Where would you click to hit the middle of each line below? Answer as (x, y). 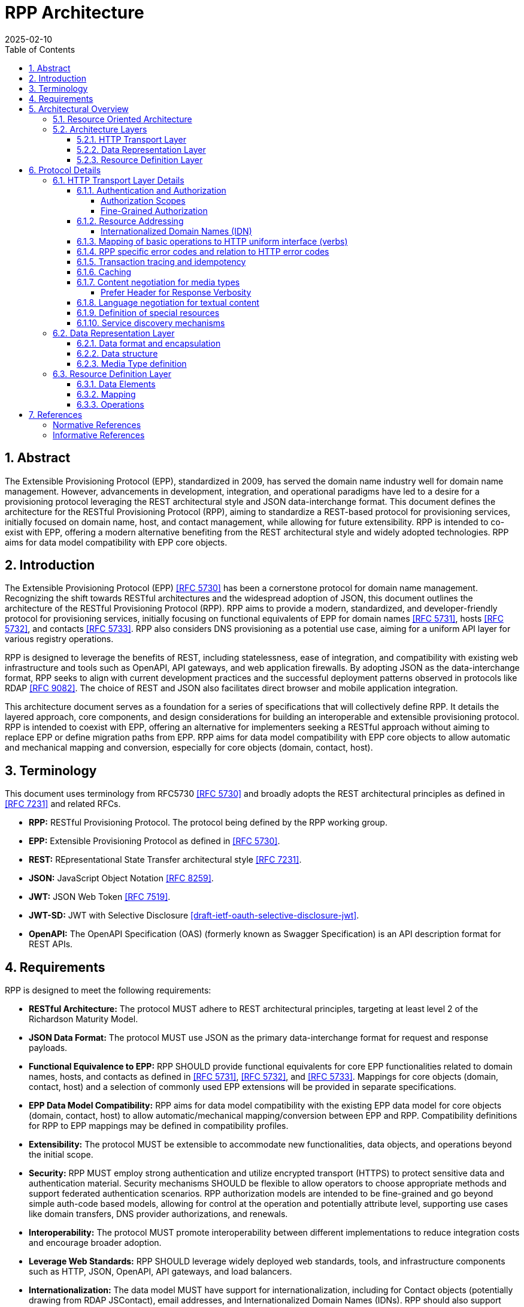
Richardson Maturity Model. (84, 1019)
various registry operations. (59, 639)
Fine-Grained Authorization (154, 210)
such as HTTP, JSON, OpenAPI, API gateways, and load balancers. (160, 1272)
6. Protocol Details (65, 170)
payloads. (48, 1048)
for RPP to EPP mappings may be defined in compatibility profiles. (159, 1126)
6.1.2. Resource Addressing (130, 221)
